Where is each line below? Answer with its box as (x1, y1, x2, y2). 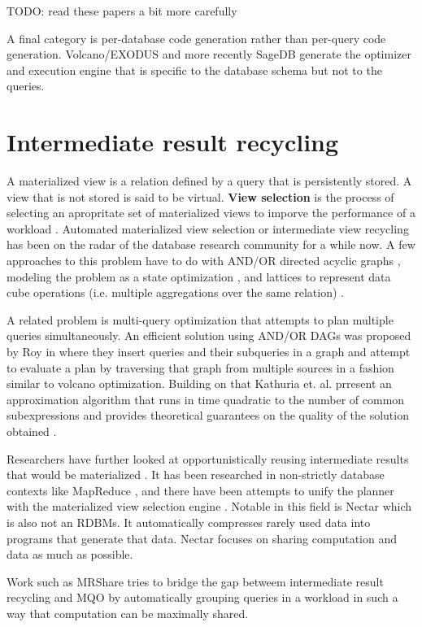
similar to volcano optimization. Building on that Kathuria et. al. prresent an (7, 375, 392, 392)
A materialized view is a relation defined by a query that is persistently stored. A (7, 172, 412, 189)
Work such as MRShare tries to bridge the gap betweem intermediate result (7, 573, 384, 590)
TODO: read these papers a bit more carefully (7, 2, 237, 19)
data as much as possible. (7, 546, 133, 563)
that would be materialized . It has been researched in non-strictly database (7, 466, 385, 483)
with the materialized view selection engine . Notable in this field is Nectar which (7, 498, 412, 515)
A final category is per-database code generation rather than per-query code (7, 29, 386, 46)
